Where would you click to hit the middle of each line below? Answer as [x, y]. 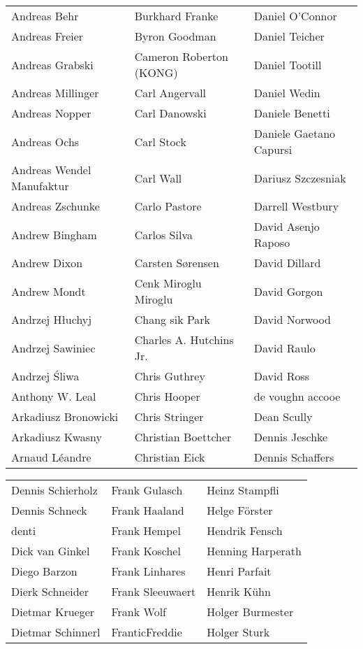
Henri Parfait [239, 571]
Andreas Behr [45, 16]
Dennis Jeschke [291, 437]
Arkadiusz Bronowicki [65, 416]
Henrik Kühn [239, 591]
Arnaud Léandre [51, 457]
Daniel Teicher [289, 36]
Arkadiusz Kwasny [57, 437]
